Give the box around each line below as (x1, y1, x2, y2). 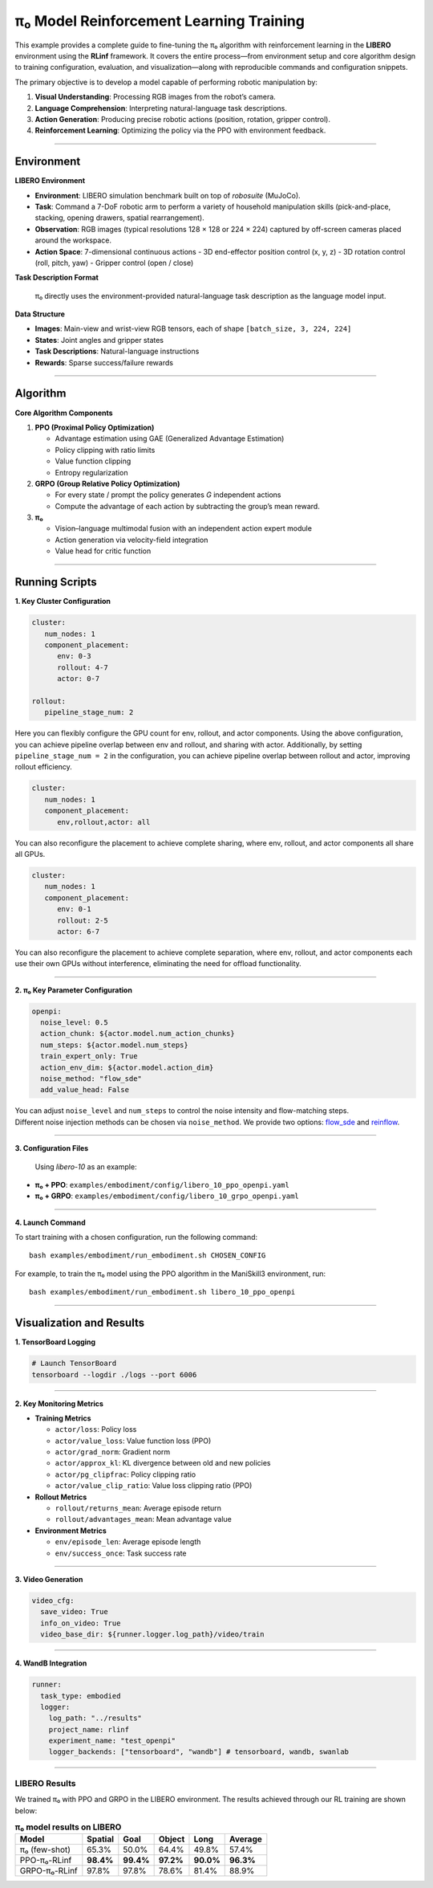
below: (14, 1805, 38, 1815)
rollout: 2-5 (57, 915, 108, 925)
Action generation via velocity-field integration (55, 535, 208, 544)
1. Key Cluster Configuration (14, 597, 111, 606)
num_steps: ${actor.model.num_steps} (40, 1040, 188, 1050)
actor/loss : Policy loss (55, 1425, 137, 1434)
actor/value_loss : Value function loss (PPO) (55, 1436, 212, 1446)
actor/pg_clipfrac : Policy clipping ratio (55, 1470, 196, 1479)
